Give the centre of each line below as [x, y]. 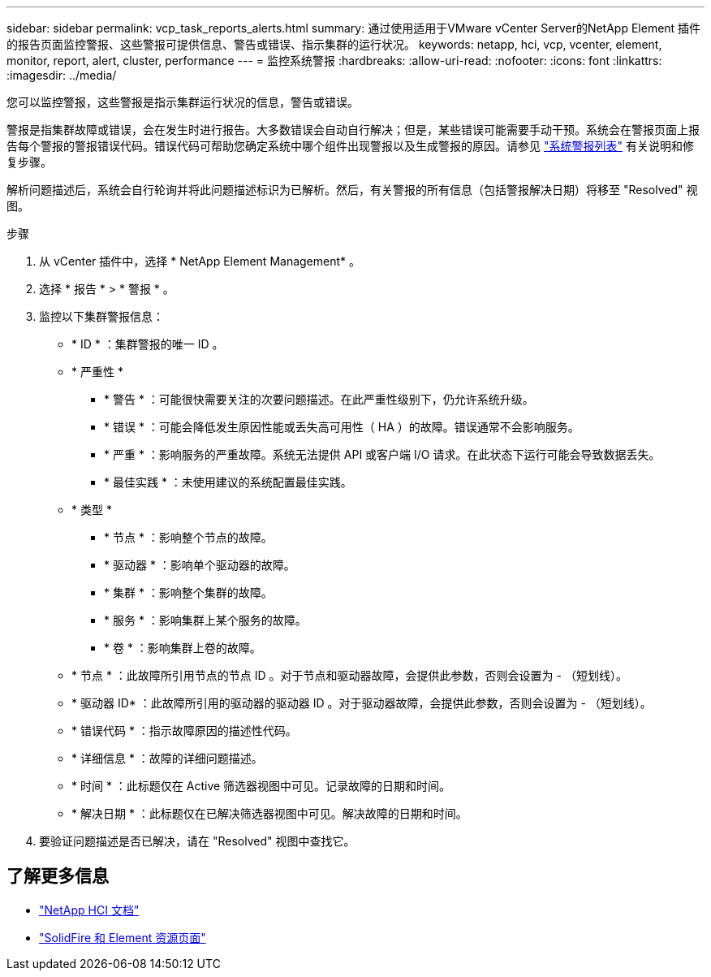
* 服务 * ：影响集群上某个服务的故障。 [205, 620]
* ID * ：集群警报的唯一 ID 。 [148, 344]
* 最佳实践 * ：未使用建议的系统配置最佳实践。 [228, 482]
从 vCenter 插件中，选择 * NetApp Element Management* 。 [200, 261]
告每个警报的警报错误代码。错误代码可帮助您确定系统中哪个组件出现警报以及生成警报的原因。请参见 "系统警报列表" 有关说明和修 [350, 146]
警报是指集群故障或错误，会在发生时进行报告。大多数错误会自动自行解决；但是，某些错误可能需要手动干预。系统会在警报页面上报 [353, 130]
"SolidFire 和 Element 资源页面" [123, 937]
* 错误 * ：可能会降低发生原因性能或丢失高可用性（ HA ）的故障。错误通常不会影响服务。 [342, 427]
